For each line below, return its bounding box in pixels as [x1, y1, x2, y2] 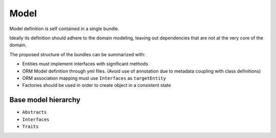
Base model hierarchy [9, 96, 81, 104]
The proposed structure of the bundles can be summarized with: [9, 51, 146, 57]
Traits [22, 123, 39, 129]
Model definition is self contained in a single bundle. [9, 26, 120, 32]
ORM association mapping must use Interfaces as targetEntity [22, 75, 166, 81]
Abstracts [22, 109, 47, 115]
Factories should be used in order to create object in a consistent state [22, 82, 171, 88]
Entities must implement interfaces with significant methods [22, 61, 148, 67]
